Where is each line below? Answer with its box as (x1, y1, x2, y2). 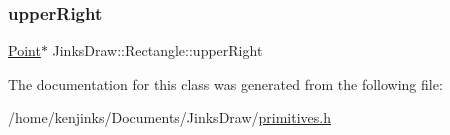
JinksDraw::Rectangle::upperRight (52, 40, 263, 61)
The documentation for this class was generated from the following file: (8, 73, 443, 94)
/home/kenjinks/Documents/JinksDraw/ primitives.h (8, 107, 331, 128)
